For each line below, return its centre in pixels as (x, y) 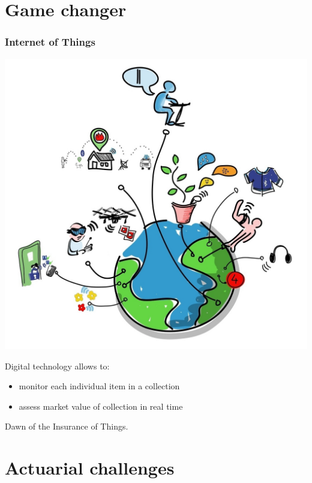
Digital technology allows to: (57, 366)
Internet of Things (50, 42)
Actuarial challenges (90, 468)
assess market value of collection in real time (101, 406)
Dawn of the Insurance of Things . (67, 426)
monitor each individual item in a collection (99, 386)
